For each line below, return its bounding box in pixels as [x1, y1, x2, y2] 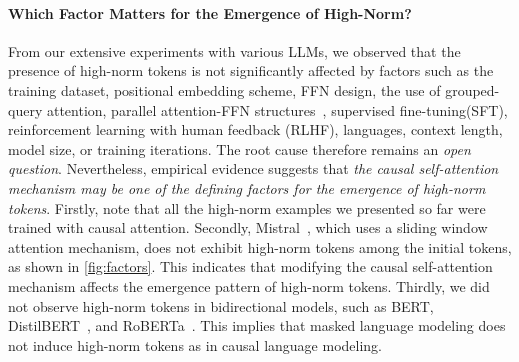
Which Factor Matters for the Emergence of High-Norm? [8, 2, 412, 23]
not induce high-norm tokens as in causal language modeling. [8, 334, 383, 355]
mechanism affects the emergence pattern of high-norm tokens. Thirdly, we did [8, 275, 490, 296]
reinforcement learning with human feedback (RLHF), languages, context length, [8, 119, 503, 140]
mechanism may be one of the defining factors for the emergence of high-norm [8, 177, 486, 198]
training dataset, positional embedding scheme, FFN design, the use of [8, 79, 441, 100]
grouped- [445, 79, 500, 100]
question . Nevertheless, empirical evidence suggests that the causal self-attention [8, 158, 499, 179]
